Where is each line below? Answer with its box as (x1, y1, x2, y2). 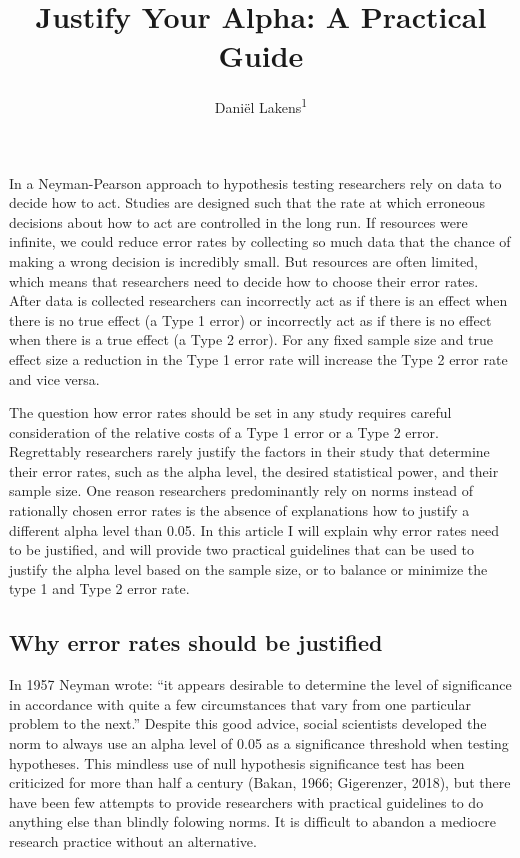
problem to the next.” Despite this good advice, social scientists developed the (9, 713, 487, 734)
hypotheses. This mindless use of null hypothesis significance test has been (9, 752, 465, 773)
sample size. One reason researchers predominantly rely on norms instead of (9, 480, 473, 501)
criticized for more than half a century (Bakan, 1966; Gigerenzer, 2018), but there (9, 772, 511, 793)
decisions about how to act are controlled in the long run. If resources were (9, 211, 468, 232)
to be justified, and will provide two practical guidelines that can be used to (9, 539, 475, 560)
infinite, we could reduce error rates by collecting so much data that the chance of (9, 231, 511, 252)
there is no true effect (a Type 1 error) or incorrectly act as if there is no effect (9, 309, 492, 330)
